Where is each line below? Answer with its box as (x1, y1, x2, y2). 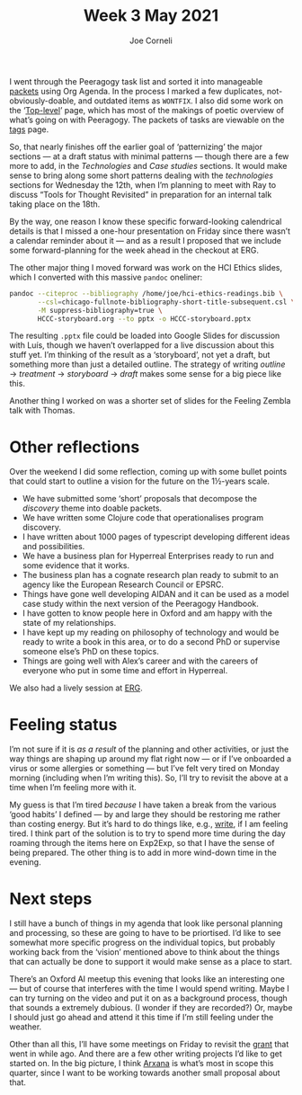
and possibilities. (22, 541, 85, 552)
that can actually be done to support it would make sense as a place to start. (9, 957, 292, 967)
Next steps (9, 888, 93, 909)
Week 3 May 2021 (83, 5, 219, 26)
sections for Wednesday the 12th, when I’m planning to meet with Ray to (9, 179, 277, 190)
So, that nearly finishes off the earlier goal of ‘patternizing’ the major (9, 141, 263, 152)
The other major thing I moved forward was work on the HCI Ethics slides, (9, 262, 283, 272)
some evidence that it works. (22, 560, 130, 571)
